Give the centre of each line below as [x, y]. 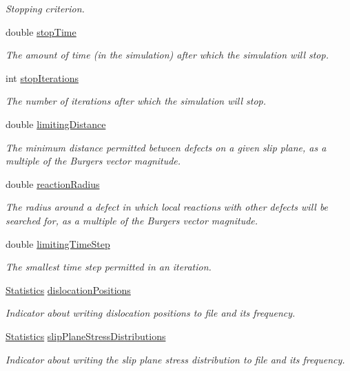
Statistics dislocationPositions [68, 289]
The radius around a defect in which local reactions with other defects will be [167, 207]
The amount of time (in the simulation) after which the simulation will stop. [167, 55]
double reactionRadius [53, 183]
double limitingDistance [56, 124]
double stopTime [41, 31]
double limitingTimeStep [58, 243]
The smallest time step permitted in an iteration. [109, 267]
